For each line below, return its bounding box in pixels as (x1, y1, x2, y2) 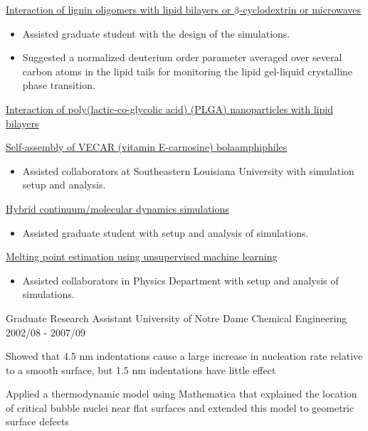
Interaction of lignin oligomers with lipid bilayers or (6, 2, 231, 16)
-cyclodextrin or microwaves (239, 2, 362, 16)
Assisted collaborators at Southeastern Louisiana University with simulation (22, 163, 354, 178)
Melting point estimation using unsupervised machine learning (6, 249, 278, 264)
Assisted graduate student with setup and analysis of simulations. (22, 225, 309, 240)
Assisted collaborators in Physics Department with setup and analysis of (22, 272, 339, 287)
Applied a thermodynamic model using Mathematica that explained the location (6, 386, 357, 401)
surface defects (6, 414, 69, 429)
